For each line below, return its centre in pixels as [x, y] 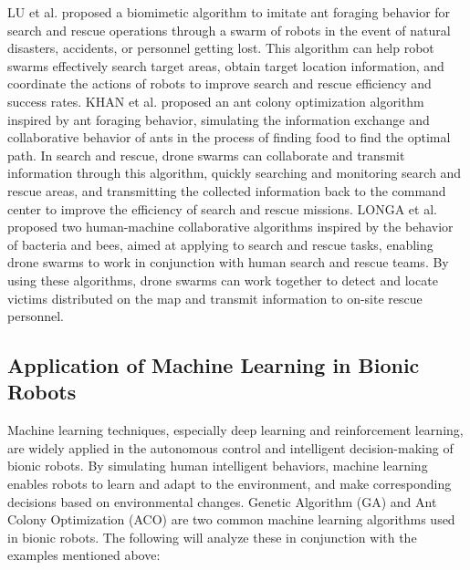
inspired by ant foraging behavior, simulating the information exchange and [219, 119]
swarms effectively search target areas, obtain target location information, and [226, 65]
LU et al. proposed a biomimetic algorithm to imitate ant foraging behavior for [229, 12]
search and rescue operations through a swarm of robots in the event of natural [229, 30]
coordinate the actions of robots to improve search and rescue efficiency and [219, 83]
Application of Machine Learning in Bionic [214, 365]
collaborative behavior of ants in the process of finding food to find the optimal [229, 137]
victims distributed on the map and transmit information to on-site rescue [215, 298]
